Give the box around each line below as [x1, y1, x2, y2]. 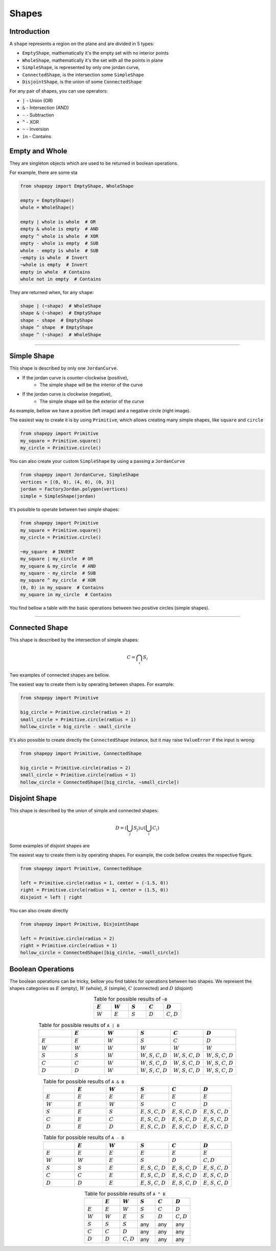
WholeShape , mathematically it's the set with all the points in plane [22, 57, 164, 63]
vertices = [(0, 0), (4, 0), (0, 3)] [20, 479, 115, 485]
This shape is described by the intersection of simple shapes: [9, 637, 139, 643]
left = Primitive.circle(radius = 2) [20, 935, 115, 941]
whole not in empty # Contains [20, 276, 102, 282]
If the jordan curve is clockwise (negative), [22, 391, 112, 397]
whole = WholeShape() [20, 205, 75, 211]
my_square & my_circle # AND [20, 563, 96, 569]
